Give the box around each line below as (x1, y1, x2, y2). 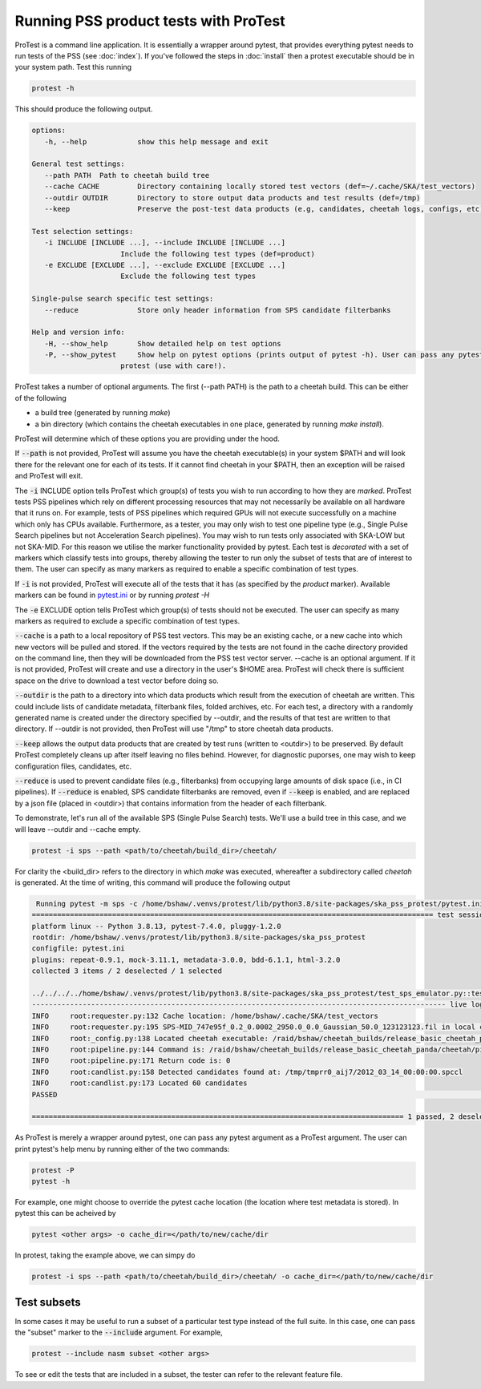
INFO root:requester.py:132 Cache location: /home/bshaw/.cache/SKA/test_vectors (31, 1011, 378, 1020)
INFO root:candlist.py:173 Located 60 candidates (31, 1079, 248, 1088)
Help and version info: (31, 328, 126, 337)
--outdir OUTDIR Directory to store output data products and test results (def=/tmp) (44, 193, 421, 202)
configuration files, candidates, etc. (14, 761, 132, 771)
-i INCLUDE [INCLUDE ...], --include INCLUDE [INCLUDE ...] (44, 238, 286, 248)
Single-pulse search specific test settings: (31, 294, 214, 304)
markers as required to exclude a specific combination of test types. (14, 616, 240, 625)
